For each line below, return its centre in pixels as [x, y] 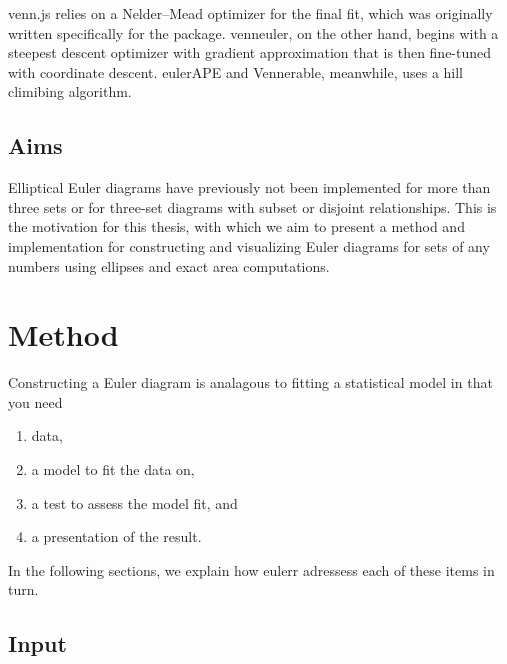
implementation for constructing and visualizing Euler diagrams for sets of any [249, 245]
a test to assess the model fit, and [134, 502]
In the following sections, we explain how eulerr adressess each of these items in [251, 569]
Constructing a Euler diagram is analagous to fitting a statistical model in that [250, 382]
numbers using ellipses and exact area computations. [169, 265]
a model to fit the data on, [113, 469]
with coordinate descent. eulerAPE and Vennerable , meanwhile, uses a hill [236, 71]
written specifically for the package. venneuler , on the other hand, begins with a [253, 32]
